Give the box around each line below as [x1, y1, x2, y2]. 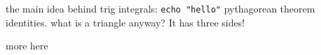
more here [6, 38, 48, 53]
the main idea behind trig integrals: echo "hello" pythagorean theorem [6, 1, 315, 15]
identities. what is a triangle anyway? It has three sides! [6, 15, 245, 29]
